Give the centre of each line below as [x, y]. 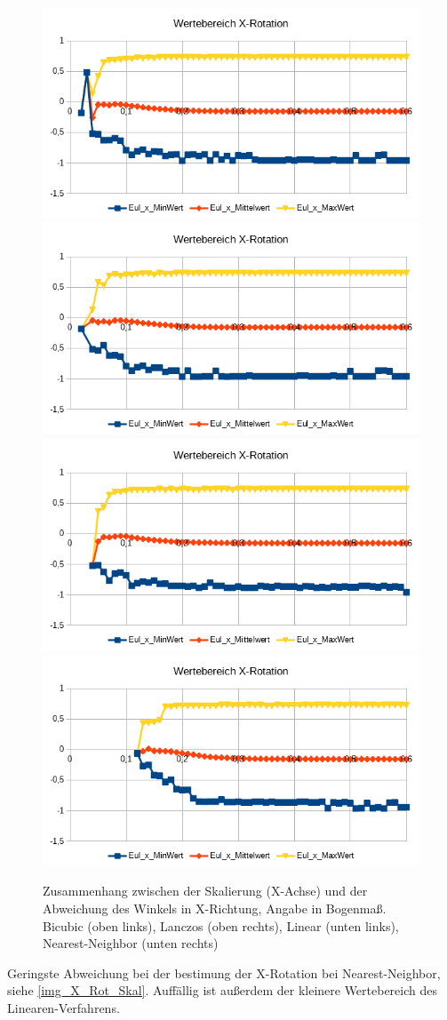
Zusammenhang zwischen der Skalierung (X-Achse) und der [205, 891]
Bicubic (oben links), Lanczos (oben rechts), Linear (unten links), [221, 925]
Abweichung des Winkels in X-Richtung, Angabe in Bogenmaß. [215, 908]
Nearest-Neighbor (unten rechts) [131, 943]
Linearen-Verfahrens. [64, 1008]
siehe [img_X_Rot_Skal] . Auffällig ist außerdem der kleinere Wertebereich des [223, 990]
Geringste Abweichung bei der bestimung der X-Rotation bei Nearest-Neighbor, [224, 972]
